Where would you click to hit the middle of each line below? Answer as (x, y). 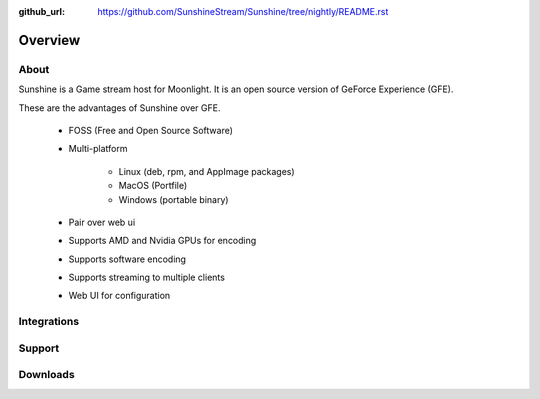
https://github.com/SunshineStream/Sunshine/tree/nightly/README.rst (243, 11)
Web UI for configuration (119, 296)
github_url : (41, 11)
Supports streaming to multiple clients (146, 277)
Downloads (46, 375)
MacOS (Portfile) (153, 186)
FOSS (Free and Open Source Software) (151, 130)
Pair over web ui (102, 222)
